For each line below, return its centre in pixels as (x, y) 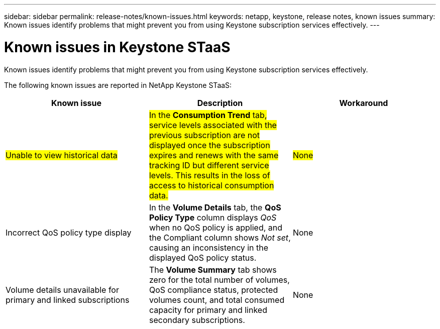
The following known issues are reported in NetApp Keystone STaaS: (118, 85)
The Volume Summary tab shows (213, 269)
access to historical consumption (211, 185)
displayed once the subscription (209, 145)
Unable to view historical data (62, 155)
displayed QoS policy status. (203, 257)
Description (220, 103)
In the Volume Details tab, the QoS (215, 207)
